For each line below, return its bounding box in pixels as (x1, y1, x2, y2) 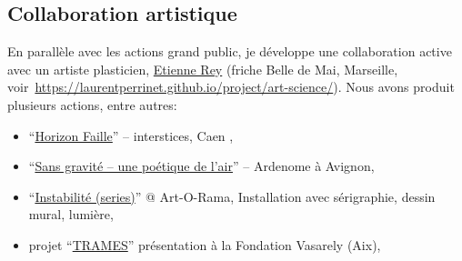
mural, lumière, (28, 205, 114, 224)
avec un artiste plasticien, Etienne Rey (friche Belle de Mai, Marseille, (7, 59, 398, 78)
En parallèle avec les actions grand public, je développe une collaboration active (7, 42, 452, 61)
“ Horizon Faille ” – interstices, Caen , (28, 125, 234, 145)
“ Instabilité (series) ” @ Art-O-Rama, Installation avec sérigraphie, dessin (28, 186, 436, 206)
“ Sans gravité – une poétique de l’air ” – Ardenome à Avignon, (28, 156, 375, 176)
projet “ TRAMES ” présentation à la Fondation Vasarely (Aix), (28, 235, 381, 254)
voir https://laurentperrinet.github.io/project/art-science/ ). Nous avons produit (7, 77, 455, 96)
